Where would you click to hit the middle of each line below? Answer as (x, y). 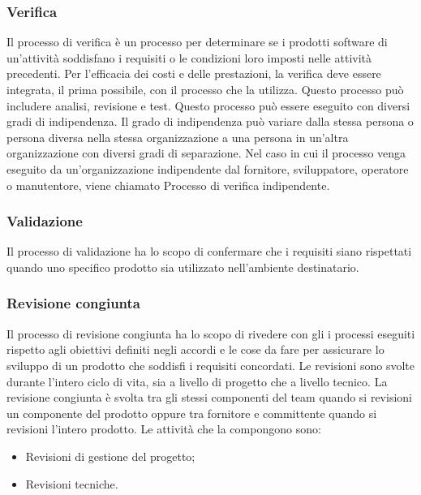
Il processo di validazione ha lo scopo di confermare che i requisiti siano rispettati (209, 251)
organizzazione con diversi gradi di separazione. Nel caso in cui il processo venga (206, 153)
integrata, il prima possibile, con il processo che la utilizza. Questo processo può (205, 89)
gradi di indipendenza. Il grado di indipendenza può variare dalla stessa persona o (210, 121)
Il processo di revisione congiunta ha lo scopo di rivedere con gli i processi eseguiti (211, 333)
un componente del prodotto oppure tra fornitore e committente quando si (192, 413)
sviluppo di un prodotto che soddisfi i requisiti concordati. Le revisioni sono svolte (210, 365)
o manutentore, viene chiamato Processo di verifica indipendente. (168, 185)
